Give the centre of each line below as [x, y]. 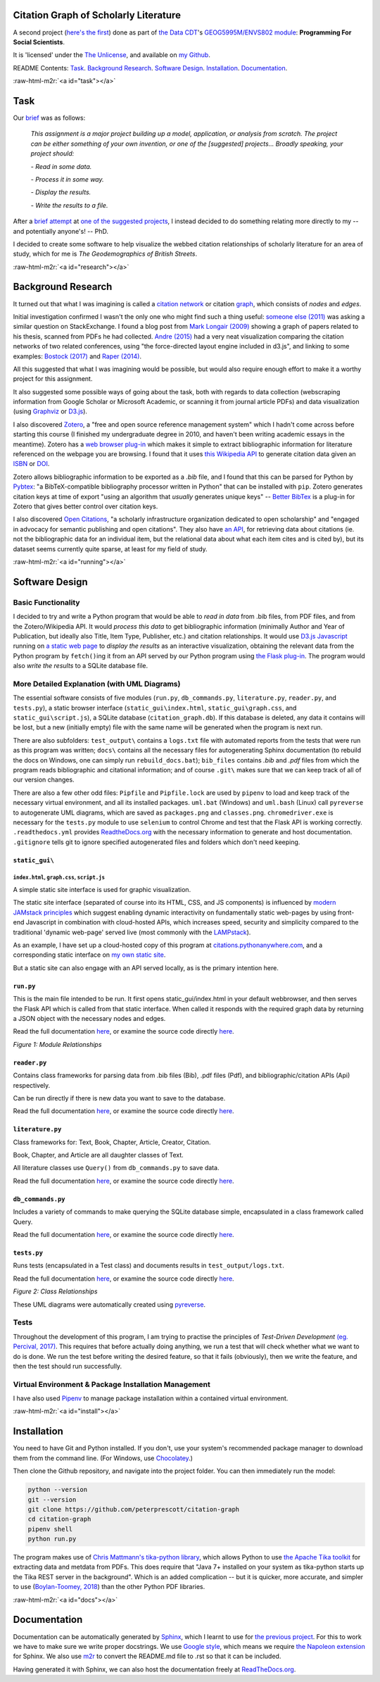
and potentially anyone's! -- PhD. [61, 231]
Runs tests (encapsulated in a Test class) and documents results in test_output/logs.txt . [148, 1266]
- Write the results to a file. [69, 205]
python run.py [52, 1539]
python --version [58, 1490]
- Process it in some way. [68, 179]
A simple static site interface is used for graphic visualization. [102, 890]
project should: [52, 153]
